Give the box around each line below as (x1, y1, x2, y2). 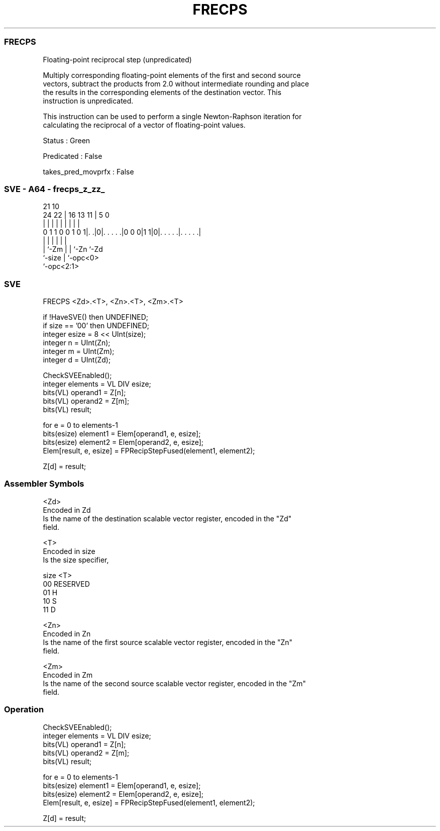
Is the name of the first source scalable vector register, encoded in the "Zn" (43, 637, 293, 647)
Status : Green (43, 136, 90, 145)
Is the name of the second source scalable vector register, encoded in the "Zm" (43, 679, 306, 688)
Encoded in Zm (43, 670, 93, 679)
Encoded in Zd (43, 505, 91, 514)
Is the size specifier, (43, 555, 109, 564)
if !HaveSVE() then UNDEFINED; (43, 313, 148, 321)
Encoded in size (43, 546, 95, 556)
